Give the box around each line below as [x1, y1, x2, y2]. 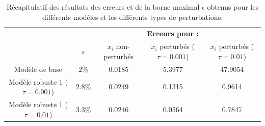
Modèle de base [14, 63, 63, 74]
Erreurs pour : [147, 28, 199, 39]
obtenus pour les [207, 2, 258, 12]
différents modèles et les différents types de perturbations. [42, 11, 223, 22]
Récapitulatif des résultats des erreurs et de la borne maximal [7, 2, 200, 12]
